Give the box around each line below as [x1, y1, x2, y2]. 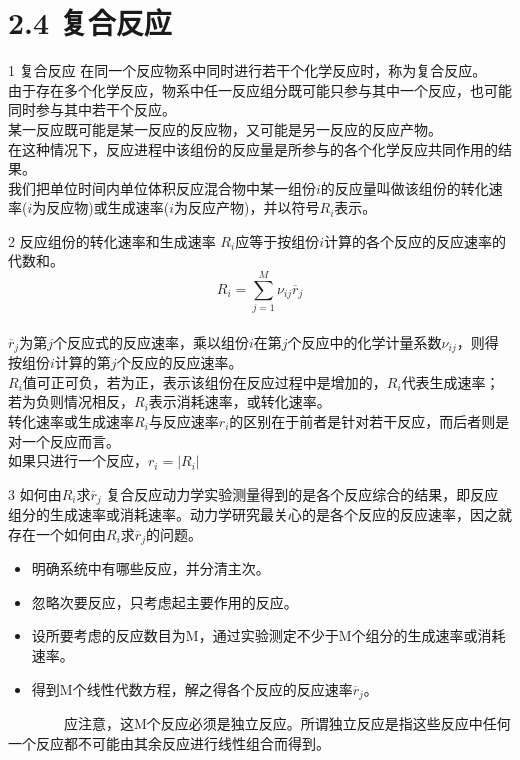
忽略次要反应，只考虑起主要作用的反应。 [31, 591, 298, 612]
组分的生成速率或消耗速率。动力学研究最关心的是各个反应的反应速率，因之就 [8, 504, 512, 525]
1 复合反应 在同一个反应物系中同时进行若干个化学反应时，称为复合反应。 [8, 60, 487, 81]
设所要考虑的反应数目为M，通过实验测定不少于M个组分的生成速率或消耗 [31, 625, 506, 646]
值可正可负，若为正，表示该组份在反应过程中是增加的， [22, 371, 387, 392]
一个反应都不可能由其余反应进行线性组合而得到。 [8, 732, 330, 753]
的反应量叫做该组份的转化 [320, 177, 489, 198]
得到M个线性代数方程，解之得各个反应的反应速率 [31, 678, 353, 699]
